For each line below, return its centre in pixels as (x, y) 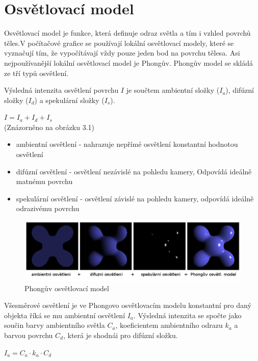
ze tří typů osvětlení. (36, 73)
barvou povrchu (29, 335)
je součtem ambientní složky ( (173, 90)
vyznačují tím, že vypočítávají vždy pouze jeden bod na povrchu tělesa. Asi (122, 53)
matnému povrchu (44, 181)
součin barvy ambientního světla (55, 325)
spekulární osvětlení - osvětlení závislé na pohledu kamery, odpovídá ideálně (135, 198)
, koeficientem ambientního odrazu (169, 325)
